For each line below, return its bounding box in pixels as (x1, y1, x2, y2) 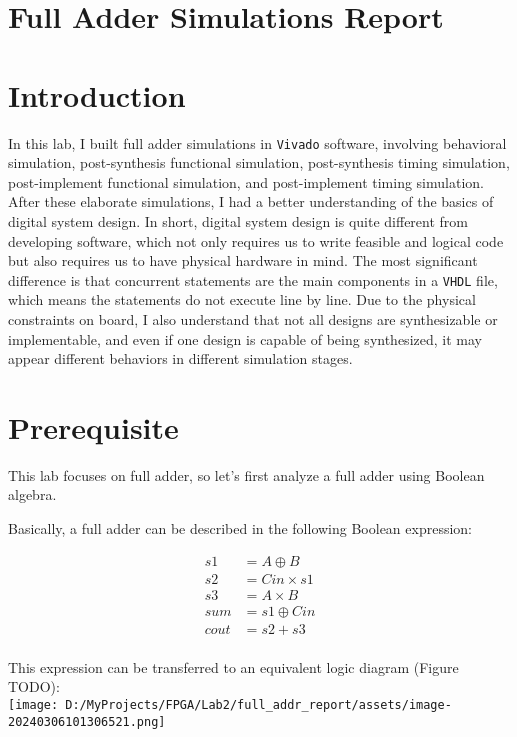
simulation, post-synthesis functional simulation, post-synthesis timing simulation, (8, 152, 510, 173)
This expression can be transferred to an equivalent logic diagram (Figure (8, 656, 459, 677)
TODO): (8, 676, 60, 697)
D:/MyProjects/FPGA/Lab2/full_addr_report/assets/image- (65, 698, 452, 713)
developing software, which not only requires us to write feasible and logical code (8, 230, 504, 251)
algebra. (8, 484, 57, 505)
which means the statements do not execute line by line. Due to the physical (8, 289, 476, 310)
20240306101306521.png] (8, 714, 166, 729)
